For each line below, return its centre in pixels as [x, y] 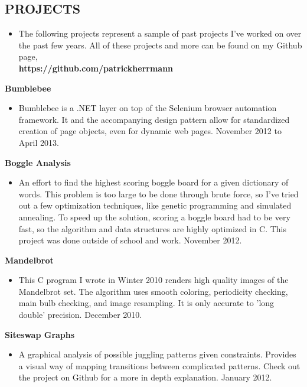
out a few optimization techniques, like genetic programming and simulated [155, 205]
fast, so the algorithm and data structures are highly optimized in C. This [153, 228]
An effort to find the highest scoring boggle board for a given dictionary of [153, 182]
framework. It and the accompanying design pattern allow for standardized [154, 119]
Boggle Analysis [38, 162]
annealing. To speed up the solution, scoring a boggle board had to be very [154, 217]
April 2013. [39, 142]
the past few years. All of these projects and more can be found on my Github [160, 45]
